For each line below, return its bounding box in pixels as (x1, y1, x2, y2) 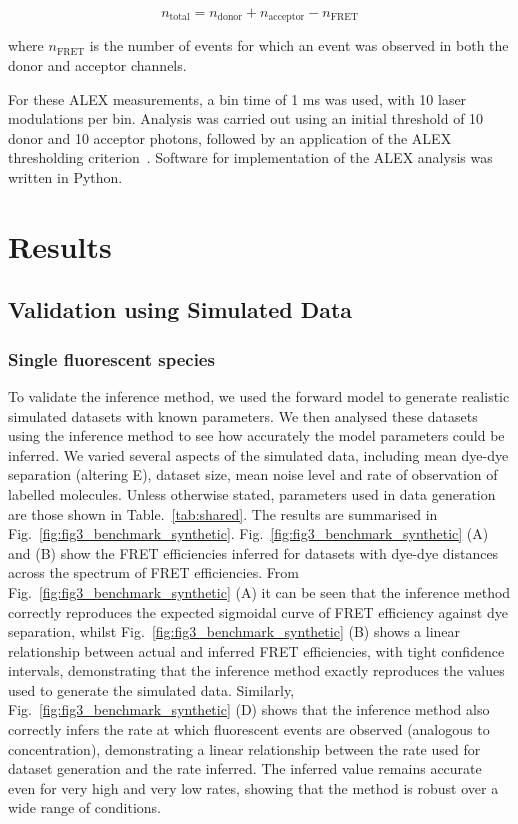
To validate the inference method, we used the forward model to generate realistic (8, 385, 510, 406)
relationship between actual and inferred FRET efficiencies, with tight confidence (8, 640, 505, 661)
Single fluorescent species (8, 346, 215, 371)
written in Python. (8, 167, 123, 188)
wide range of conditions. (8, 797, 161, 818)
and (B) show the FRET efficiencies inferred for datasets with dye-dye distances (8, 542, 499, 563)
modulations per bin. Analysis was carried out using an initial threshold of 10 (8, 108, 484, 129)
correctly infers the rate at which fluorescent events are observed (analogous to (8, 719, 490, 740)
